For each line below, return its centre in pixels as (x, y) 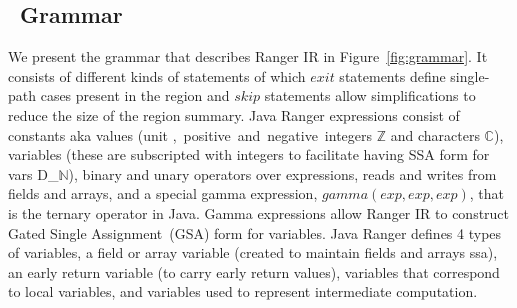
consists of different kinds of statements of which (157, 75)
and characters (435, 134)
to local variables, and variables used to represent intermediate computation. (243, 291)
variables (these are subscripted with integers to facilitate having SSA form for (249, 154)
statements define (392, 75)
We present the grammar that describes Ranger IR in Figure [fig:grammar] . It (248, 56)
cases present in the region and (135, 95)
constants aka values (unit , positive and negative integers (190, 134)
